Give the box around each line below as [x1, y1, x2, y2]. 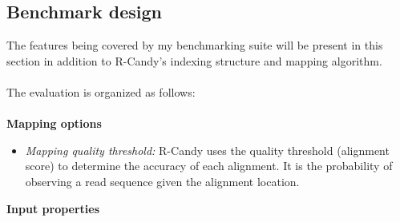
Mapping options [6, 115, 102, 132]
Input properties [6, 200, 100, 216]
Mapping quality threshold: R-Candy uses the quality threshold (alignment [25, 141, 390, 158]
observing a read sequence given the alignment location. [25, 172, 300, 189]
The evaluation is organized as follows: [6, 83, 196, 100]
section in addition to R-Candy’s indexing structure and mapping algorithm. [6, 52, 382, 69]
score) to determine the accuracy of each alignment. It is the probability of [25, 157, 393, 174]
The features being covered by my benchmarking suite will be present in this [6, 37, 383, 54]
